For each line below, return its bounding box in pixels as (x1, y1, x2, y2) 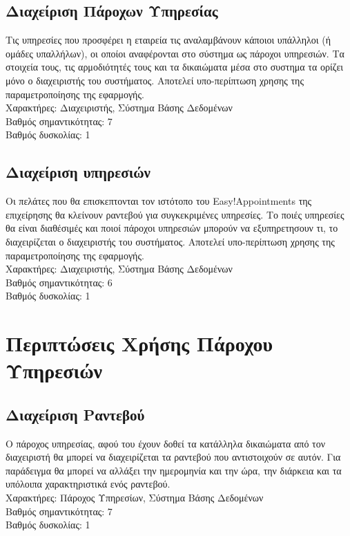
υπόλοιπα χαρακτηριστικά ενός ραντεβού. (6, 477, 171, 491)
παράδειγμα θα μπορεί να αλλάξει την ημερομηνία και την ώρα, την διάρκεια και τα (6, 463, 342, 477)
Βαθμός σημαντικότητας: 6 (6, 275, 113, 289)
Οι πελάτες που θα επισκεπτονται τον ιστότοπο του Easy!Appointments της (6, 194, 312, 208)
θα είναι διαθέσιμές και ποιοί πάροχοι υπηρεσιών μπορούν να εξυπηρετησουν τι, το (6, 221, 338, 235)
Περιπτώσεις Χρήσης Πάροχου (6, 329, 273, 358)
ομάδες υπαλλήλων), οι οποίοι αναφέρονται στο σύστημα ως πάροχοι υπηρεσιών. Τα (6, 46, 344, 60)
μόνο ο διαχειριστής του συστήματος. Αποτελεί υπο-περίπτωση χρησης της (6, 73, 304, 87)
